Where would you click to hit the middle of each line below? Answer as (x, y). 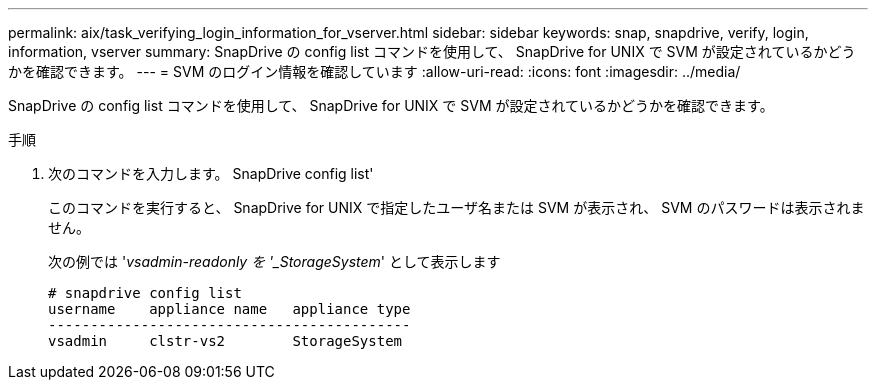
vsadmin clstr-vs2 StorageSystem (225, 341)
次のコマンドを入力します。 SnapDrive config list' (211, 173)
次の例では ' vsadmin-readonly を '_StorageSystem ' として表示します (274, 261)
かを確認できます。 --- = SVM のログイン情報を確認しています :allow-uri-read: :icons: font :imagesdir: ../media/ (374, 71)
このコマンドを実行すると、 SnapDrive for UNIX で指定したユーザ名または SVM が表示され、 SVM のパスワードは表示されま (456, 207)
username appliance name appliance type (229, 309)
